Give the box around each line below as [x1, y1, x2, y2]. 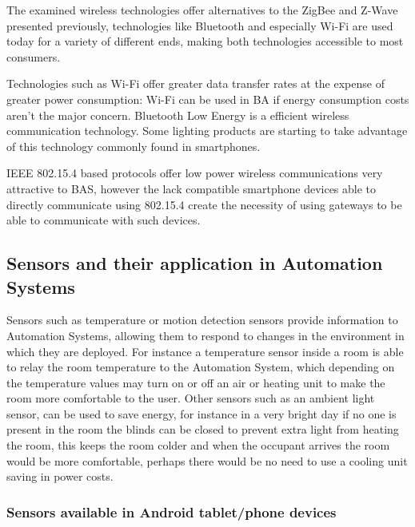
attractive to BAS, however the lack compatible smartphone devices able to [6, 180, 377, 196]
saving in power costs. [6, 468, 114, 485]
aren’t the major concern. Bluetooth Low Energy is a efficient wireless [6, 106, 349, 123]
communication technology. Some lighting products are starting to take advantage [6, 122, 408, 139]
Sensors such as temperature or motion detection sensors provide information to [6, 311, 398, 328]
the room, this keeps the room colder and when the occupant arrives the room [6, 437, 390, 454]
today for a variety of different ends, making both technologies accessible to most [6, 33, 404, 50]
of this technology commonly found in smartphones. [6, 137, 261, 154]
